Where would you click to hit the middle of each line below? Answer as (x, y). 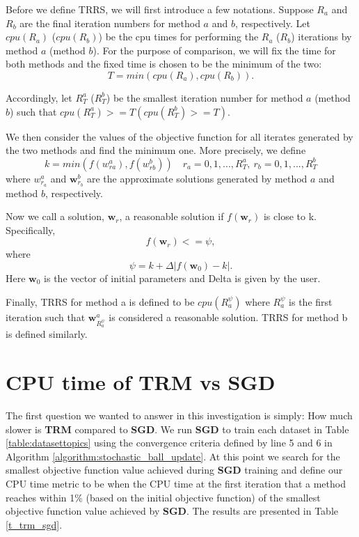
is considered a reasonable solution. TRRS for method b (228, 317)
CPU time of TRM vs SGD (141, 382)
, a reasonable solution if (171, 216)
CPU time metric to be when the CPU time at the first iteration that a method (176, 483)
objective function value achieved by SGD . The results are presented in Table (172, 511)
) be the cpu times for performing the (178, 37)
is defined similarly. (47, 334)
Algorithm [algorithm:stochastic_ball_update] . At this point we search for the (173, 456)
